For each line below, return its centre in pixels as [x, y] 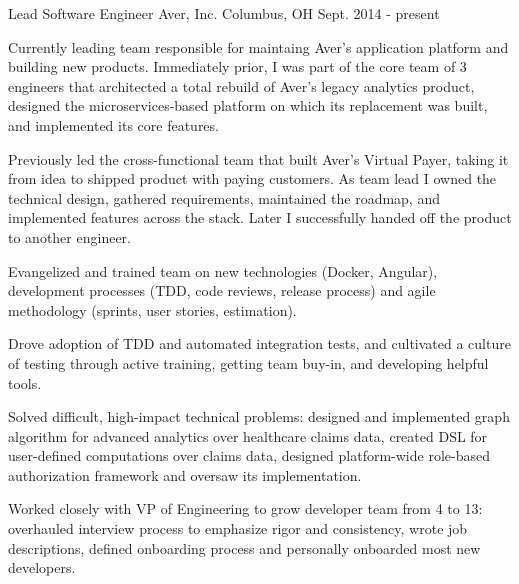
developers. [42, 567]
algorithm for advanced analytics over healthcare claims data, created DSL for [248, 435]
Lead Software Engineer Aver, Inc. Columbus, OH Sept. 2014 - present [224, 13]
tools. [25, 382]
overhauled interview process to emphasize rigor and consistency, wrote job [238, 528]
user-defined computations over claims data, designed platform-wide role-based [249, 455]
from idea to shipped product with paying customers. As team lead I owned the [252, 178]
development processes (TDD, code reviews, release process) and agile [222, 290]
